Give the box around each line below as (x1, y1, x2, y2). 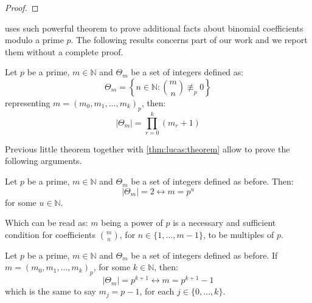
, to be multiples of (203, 228, 274, 240)
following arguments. (5, 154, 82, 167)
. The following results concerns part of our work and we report (71, 33, 308, 46)
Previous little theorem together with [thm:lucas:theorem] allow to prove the (5, 142, 290, 155)
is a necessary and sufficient (173, 216, 276, 229)
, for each (139, 285, 175, 298)
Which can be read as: (5, 216, 88, 229)
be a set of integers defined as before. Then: (131, 175, 294, 188)
